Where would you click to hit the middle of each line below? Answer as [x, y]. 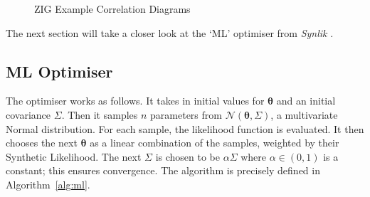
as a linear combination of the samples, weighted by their [215, 143]
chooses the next [42, 143]
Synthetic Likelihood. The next [74, 156]
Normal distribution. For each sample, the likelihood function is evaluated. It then [185, 128]
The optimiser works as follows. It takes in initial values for [135, 101]
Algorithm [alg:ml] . [48, 184]
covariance [28, 114]
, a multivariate [304, 114]
